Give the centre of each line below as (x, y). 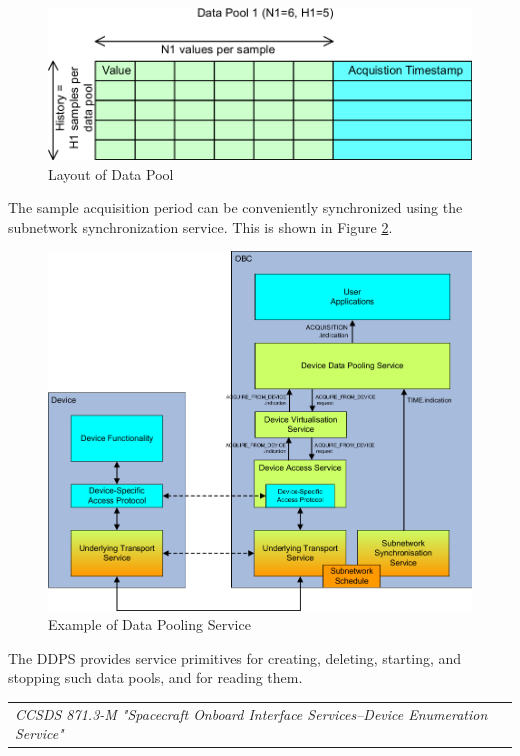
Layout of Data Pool (111, 173)
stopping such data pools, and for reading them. (155, 677)
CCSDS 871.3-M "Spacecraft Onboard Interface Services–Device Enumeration (251, 713)
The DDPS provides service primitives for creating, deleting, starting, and (235, 657)
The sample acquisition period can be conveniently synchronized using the (235, 207)
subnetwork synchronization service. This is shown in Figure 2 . (200, 226)
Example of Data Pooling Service (149, 624)
